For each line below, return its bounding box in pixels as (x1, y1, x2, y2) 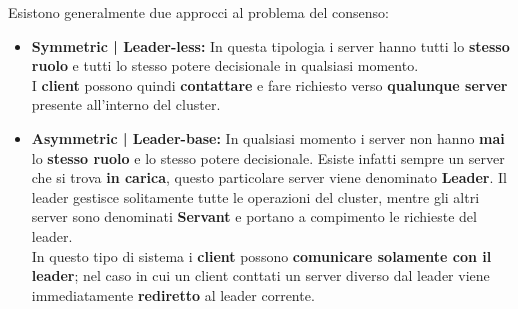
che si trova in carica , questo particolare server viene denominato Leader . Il (31, 167, 508, 188)
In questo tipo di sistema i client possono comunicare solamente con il (31, 245, 492, 266)
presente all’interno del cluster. (31, 94, 221, 115)
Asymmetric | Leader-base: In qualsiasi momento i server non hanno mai (31, 127, 505, 148)
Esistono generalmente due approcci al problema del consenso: (8, 2, 389, 22)
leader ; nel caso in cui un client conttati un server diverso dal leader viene (31, 265, 490, 286)
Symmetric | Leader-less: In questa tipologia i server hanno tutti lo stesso (31, 35, 510, 56)
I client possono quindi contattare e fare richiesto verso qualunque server (31, 74, 508, 95)
